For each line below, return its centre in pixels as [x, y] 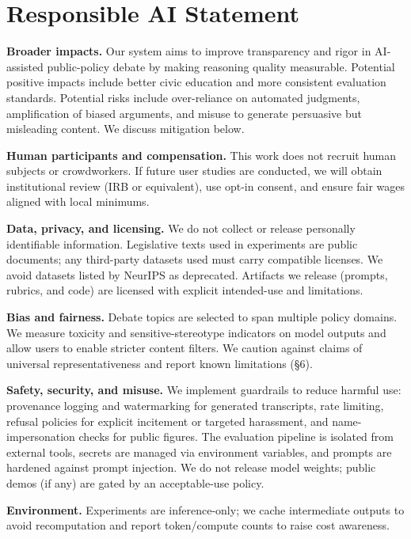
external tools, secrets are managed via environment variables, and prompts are [199, 452]
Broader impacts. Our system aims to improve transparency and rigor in [189, 51]
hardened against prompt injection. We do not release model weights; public [191, 467]
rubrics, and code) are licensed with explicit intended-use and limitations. [185, 290]
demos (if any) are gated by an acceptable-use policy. [135, 482]
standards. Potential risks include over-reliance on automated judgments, [183, 97]
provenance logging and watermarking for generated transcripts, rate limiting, [195, 405]
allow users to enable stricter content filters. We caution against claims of [185, 348]
